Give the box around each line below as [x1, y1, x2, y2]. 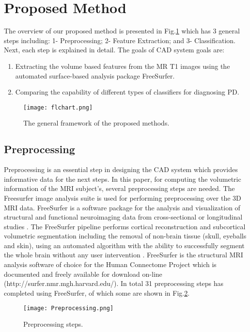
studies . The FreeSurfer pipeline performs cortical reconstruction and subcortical [4, 221, 246, 231]
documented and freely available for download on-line [4, 269, 162, 279]
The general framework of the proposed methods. [23, 118, 170, 128]
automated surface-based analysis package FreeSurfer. [15, 70, 175, 80]
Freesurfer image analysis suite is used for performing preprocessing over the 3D [4, 192, 241, 203]
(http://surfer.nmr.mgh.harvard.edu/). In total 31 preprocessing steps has [4, 278, 224, 288]
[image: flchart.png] [23, 104, 93, 111]
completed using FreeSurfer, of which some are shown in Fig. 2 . [4, 287, 190, 298]
